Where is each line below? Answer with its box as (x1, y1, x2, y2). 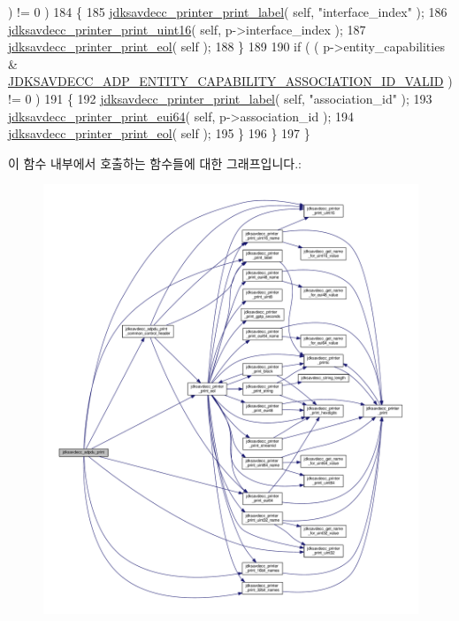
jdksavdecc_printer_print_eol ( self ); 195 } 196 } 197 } (8, 124, 310, 143)
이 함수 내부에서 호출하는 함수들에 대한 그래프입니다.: (8, 153, 302, 172)
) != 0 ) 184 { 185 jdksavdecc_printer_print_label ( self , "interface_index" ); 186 (8, 3, 448, 20)
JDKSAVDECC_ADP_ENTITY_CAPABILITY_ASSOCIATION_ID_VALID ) (8, 72, 453, 90)
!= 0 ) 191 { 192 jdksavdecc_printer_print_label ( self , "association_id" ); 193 (8, 89, 432, 107)
